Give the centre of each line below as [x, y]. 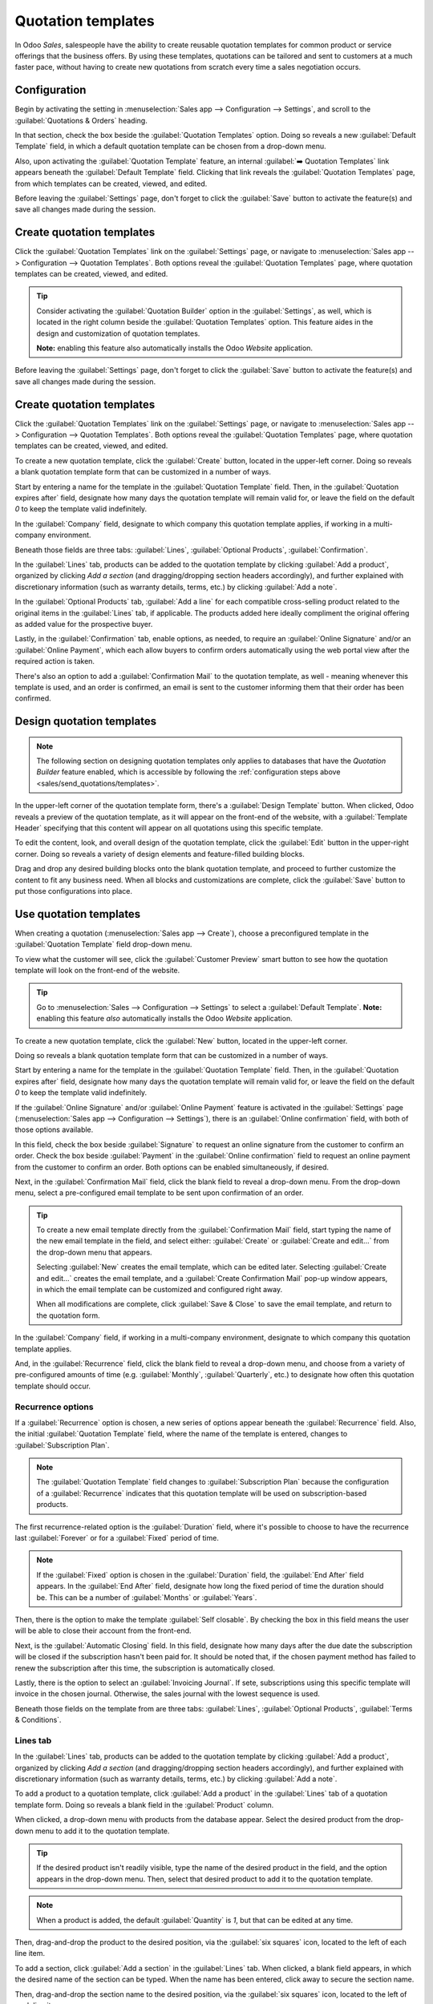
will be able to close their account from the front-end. [103, 1630]
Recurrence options [54, 1407]
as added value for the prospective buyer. [84, 624]
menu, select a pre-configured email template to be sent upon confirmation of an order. [159, 1193]
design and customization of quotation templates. [118, 333]
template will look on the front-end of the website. [97, 971]
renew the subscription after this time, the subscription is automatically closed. [145, 1668]
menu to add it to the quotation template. [102, 1831]
